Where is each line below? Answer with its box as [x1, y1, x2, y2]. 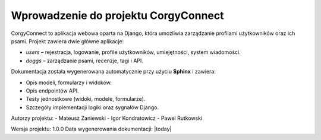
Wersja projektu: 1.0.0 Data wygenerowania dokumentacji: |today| [11, 125, 172, 133]
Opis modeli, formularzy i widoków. [26, 79, 112, 86]
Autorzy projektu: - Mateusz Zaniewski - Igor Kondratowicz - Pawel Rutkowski [11, 114, 203, 122]
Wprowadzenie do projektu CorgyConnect [11, 9, 224, 22]
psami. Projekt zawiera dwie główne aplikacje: [11, 37, 124, 44]
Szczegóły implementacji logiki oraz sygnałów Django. [26, 104, 159, 111]
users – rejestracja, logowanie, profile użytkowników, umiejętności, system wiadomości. [26, 49, 241, 56]
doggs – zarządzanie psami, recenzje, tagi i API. [26, 57, 144, 64]
